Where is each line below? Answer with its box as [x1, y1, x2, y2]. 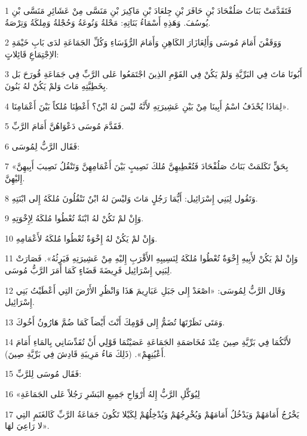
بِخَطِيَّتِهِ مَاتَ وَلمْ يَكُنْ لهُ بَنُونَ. [5, 79, 108, 92]
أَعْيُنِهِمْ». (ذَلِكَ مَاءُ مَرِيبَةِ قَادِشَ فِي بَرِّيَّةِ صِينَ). [5, 347, 166, 359]
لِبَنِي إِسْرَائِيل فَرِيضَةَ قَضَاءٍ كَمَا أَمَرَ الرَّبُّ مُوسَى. [5, 263, 172, 276]
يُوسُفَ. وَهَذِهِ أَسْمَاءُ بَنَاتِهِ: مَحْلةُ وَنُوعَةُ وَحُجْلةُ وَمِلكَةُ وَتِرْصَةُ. [5, 16, 211, 28]
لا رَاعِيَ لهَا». [5, 419, 50, 432]
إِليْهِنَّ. [5, 171, 25, 184]
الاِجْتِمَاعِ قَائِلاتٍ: [5, 47, 59, 60]
